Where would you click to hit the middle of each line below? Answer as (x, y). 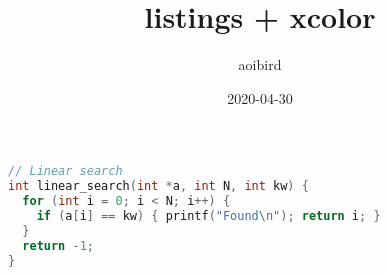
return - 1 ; (58, 245)
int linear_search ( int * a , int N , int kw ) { (158, 186)
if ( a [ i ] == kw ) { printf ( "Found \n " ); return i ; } (208, 215)
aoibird (260, 64)
